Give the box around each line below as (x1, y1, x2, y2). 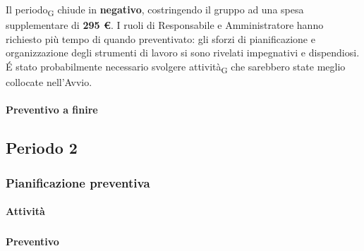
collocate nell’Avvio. (6, 75, 92, 90)
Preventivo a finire (6, 102, 98, 117)
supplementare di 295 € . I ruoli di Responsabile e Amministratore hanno (6, 18, 324, 32)
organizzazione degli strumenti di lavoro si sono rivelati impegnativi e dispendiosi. (6, 45, 360, 60)
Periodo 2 (6, 137, 78, 159)
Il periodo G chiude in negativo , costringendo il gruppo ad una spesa (6, 2, 304, 18)
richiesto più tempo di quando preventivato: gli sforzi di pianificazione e (6, 31, 315, 46)
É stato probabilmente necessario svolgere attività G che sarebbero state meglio (6, 59, 346, 75)
